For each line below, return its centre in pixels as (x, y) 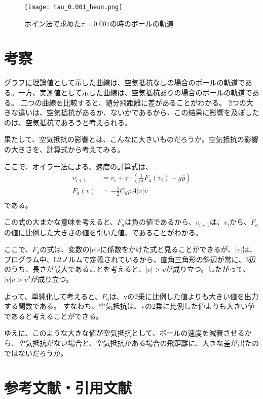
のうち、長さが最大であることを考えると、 (75, 269)
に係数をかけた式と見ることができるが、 (167, 249)
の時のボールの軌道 (142, 23)
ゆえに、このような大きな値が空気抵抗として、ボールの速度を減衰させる (124, 333)
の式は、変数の (65, 249)
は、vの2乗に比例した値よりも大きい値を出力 (184, 296)
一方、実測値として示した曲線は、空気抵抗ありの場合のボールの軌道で (135, 92)
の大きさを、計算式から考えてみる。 (64, 149)
